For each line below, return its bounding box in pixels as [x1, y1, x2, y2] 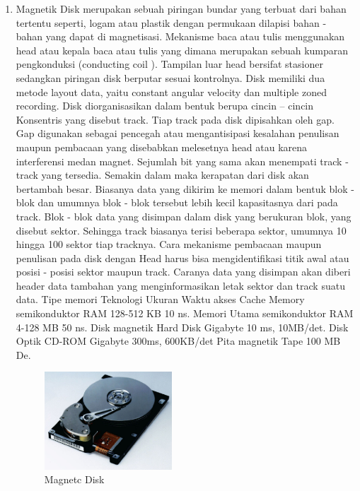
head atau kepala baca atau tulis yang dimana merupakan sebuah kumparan [16, 42, 349, 57]
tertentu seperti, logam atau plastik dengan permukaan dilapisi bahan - [16, 15, 327, 30]
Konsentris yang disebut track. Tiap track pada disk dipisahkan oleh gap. [16, 112, 335, 126]
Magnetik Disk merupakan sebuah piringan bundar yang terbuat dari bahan [16, 1, 347, 16]
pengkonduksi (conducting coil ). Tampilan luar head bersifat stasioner [16, 57, 323, 71]
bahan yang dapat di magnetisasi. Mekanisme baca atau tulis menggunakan [16, 29, 345, 44]
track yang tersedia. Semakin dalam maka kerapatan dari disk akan [16, 167, 309, 182]
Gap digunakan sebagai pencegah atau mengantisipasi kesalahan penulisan [16, 126, 339, 141]
